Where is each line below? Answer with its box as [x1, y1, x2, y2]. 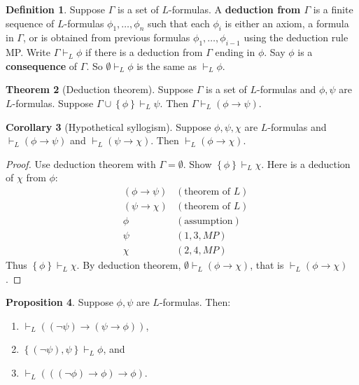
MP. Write [6, 45, 51, 59]
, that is [250, 258, 284, 272]
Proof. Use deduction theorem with [6, 156, 156, 171]
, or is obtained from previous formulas [22, 30, 190, 45]
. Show [183, 156, 212, 171]
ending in [215, 45, 255, 59]
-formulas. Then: [159, 295, 231, 309]
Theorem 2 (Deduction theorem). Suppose [6, 82, 194, 97]
